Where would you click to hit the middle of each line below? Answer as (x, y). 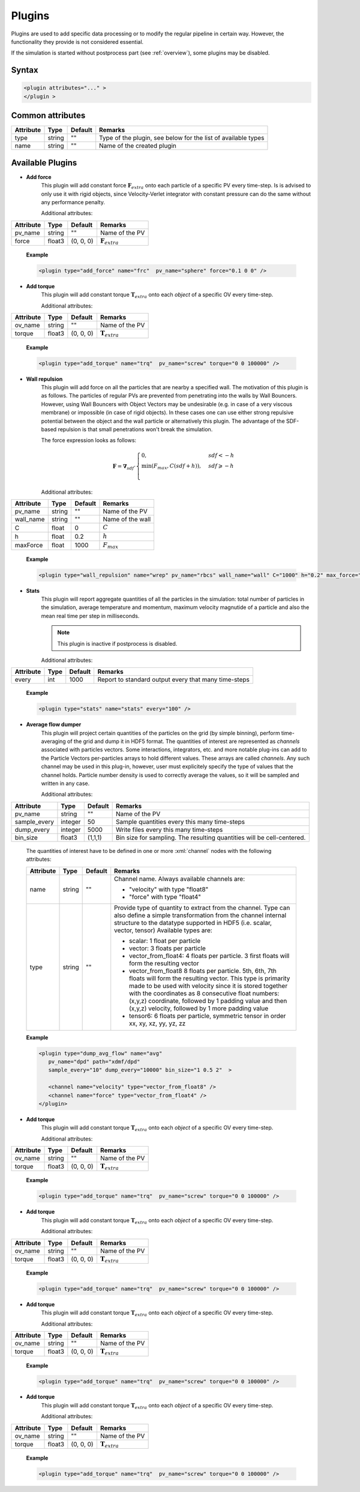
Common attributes (48, 116)
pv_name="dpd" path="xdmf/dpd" (94, 1061)
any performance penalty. (73, 202)
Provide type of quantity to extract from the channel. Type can (202, 908)
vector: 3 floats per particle (168, 948)
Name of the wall (127, 520)
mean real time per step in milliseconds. (90, 616)
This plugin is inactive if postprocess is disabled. (117, 643)
